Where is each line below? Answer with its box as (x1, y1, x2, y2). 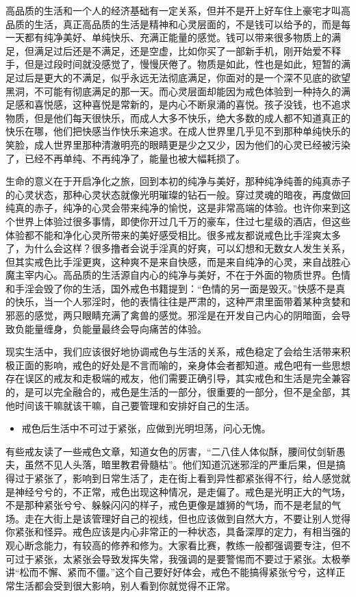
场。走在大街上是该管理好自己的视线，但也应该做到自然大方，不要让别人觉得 (5, 511, 351, 525)
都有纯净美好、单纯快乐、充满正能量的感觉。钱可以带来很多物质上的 (24, 30, 331, 45)
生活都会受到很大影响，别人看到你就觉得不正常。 (14, 578, 236, 592)
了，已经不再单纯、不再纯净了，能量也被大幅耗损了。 (5, 151, 245, 165)
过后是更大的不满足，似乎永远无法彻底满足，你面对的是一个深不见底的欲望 (14, 70, 351, 84)
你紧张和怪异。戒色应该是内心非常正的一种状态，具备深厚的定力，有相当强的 (5, 524, 351, 539)
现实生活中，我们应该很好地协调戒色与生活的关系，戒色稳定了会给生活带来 (5, 344, 341, 359)
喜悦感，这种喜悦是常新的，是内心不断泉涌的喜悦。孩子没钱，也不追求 (34, 97, 351, 112)
